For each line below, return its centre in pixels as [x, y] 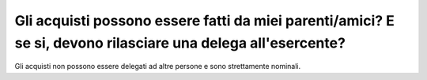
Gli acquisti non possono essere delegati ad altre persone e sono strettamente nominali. [158, 67]
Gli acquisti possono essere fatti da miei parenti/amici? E [205, 21]
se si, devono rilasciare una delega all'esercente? [180, 43]
